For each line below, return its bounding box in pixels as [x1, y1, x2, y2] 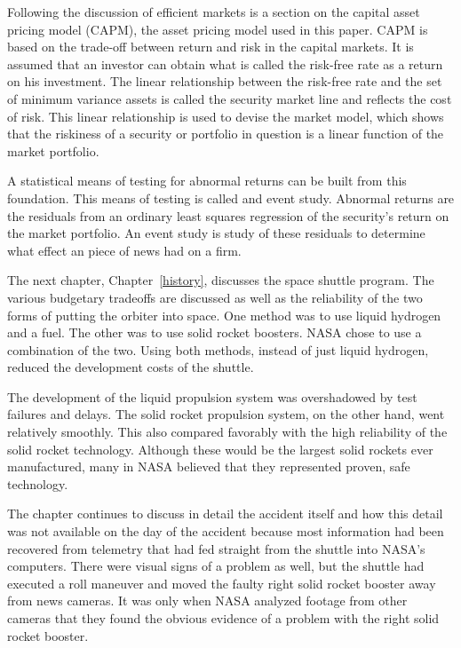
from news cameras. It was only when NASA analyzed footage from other [7, 591, 408, 610]
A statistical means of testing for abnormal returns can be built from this [7, 171, 407, 190]
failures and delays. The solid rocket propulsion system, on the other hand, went [7, 405, 445, 423]
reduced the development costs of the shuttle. [7, 358, 254, 376]
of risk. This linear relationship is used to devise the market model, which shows [7, 107, 444, 125]
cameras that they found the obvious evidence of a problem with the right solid [7, 609, 440, 627]
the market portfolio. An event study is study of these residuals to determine [7, 224, 425, 242]
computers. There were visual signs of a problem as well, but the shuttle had [7, 557, 425, 575]
